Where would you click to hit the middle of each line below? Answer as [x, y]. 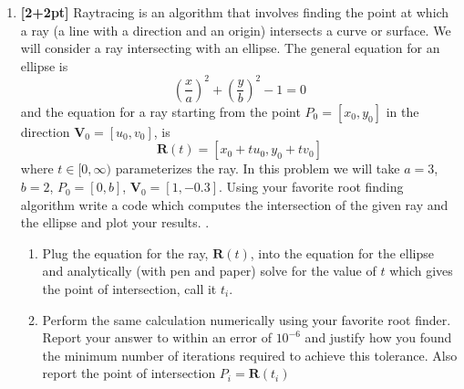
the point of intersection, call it [129, 289]
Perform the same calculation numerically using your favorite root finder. [247, 319]
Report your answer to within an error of [157, 337]
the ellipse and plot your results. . [115, 222]
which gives [421, 271]
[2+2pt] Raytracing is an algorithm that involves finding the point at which [235, 12]
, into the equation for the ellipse [342, 252]
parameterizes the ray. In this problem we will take [258, 168]
